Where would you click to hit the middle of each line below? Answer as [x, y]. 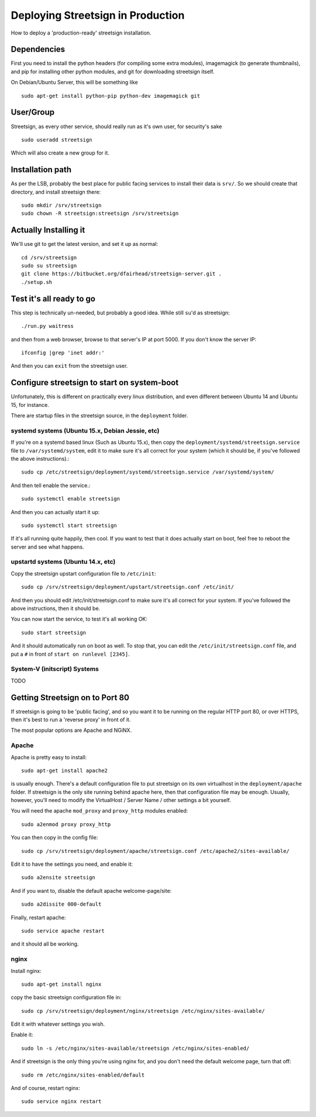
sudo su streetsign [49, 266]
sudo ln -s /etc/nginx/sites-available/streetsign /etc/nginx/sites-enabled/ [135, 1048]
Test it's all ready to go [53, 299]
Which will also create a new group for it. [60, 153]
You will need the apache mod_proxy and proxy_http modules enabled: [99, 811]
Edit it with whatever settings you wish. [58, 1024]
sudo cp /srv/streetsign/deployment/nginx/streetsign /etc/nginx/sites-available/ [143, 1011]
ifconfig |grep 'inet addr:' [63, 352]
